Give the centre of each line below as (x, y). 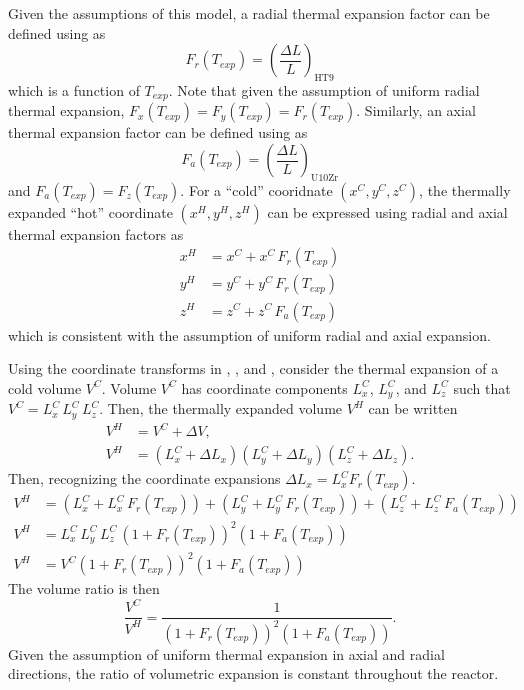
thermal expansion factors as (96, 233)
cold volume (45, 387)
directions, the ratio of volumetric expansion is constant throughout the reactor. (253, 673)
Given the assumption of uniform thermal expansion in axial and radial (226, 653)
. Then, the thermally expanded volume (221, 408)
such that (482, 387)
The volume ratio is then (84, 588)
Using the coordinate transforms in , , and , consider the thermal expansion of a (253, 368)
